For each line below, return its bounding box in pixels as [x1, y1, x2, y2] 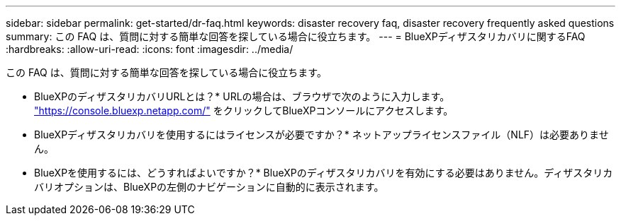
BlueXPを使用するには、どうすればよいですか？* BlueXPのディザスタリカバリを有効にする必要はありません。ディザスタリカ [34, 167, 613, 179]
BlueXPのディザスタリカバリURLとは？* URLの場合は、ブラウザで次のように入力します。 [34, 90, 450, 102]
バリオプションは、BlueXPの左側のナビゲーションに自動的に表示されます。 [34, 181, 384, 193]
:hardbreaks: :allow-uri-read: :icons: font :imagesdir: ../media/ [6, 43, 293, 55]
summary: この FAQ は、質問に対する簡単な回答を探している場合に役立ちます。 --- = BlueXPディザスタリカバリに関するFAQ [6, 30, 586, 42]
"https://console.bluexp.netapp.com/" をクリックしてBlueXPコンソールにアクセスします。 [34, 104, 454, 117]
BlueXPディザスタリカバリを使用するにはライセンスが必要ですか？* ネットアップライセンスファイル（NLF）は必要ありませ [34, 129, 609, 141]
